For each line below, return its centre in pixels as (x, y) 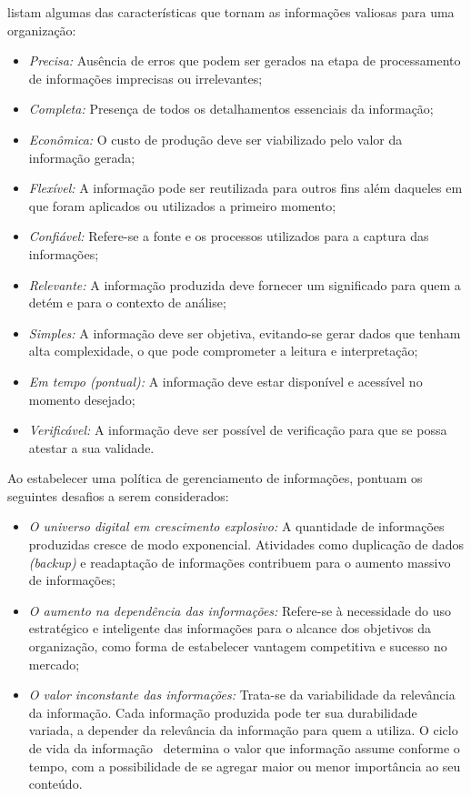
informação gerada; (82, 157)
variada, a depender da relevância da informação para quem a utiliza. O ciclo (243, 730)
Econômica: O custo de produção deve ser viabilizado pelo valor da (215, 139)
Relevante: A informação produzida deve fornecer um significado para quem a (245, 284)
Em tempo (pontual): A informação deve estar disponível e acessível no (225, 381)
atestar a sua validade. (91, 447)
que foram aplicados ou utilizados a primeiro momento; (182, 205)
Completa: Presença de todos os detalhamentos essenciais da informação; (231, 109)
